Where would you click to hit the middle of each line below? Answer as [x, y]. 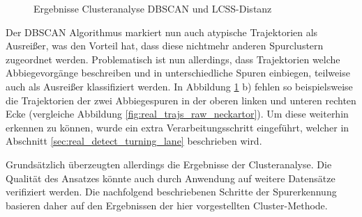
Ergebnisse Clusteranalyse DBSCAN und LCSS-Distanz [153, 8]
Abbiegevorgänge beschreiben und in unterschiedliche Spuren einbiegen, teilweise [178, 73]
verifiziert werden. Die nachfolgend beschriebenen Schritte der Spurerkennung [171, 192]
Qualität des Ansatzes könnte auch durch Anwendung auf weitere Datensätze [171, 178]
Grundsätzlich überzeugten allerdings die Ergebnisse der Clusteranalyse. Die [169, 164]
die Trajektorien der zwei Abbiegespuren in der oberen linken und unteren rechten [181, 100]
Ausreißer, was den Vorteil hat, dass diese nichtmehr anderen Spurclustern [165, 46]
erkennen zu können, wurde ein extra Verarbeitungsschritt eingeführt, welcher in [178, 127]
